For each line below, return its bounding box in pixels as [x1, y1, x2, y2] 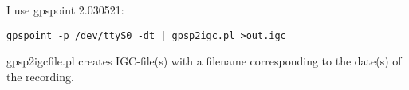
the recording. [6, 68, 74, 84]
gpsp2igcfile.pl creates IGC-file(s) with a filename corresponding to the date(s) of [6, 53, 402, 69]
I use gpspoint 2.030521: [6, 2, 124, 18]
